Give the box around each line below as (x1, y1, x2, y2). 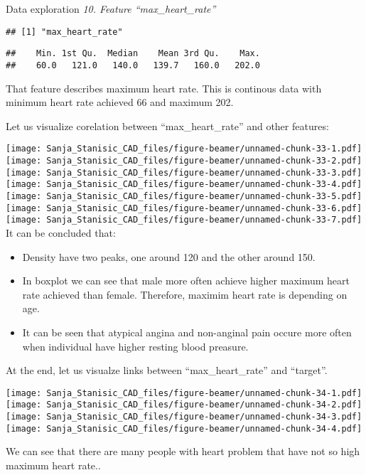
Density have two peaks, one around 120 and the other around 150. (22, 249, 316, 264)
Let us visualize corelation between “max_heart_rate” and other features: (6, 118, 329, 133)
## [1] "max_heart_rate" (6, 26, 123, 37)
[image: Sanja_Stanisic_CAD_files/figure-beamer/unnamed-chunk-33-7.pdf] (6, 215, 362, 225)
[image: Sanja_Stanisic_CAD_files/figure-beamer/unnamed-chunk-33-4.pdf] (6, 179, 362, 190)
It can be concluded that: (6, 225, 116, 240)
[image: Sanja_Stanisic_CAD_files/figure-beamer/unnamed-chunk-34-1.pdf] (6, 388, 362, 398)
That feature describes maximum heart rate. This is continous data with (6, 80, 322, 95)
